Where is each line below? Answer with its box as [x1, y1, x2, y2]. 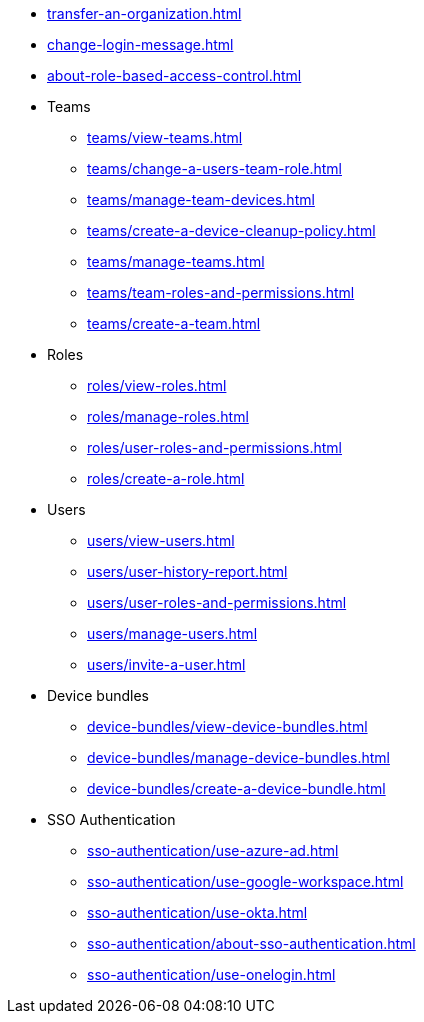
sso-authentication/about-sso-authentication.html [87, 935, 416, 952]
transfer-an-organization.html [47, 5, 242, 22]
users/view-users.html [87, 532, 235, 549]
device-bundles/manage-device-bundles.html [87, 749, 390, 766]
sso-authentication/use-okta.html [87, 904, 308, 921]
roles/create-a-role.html [87, 470, 245, 487]
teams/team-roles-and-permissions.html [87, 284, 355, 301]
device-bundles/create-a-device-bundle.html [87, 780, 386, 797]
